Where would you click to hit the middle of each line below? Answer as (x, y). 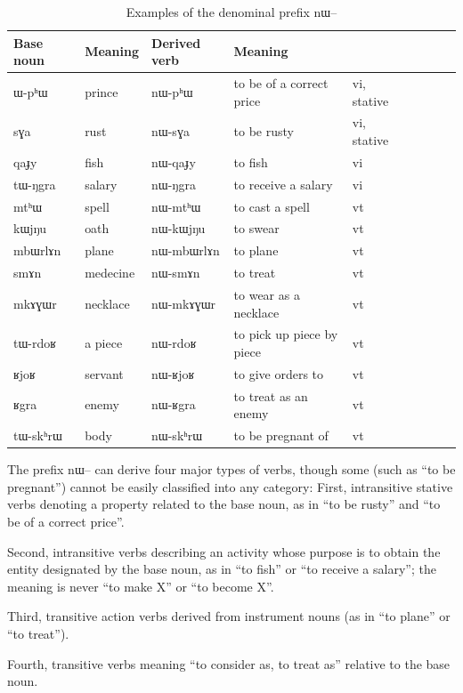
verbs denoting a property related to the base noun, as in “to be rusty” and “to (224, 504)
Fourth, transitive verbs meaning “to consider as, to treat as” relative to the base (229, 663)
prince (102, 91)
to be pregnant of (281, 435)
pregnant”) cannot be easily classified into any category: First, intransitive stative (230, 486)
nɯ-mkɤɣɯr (184, 303)
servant (104, 373)
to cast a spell (272, 206)
